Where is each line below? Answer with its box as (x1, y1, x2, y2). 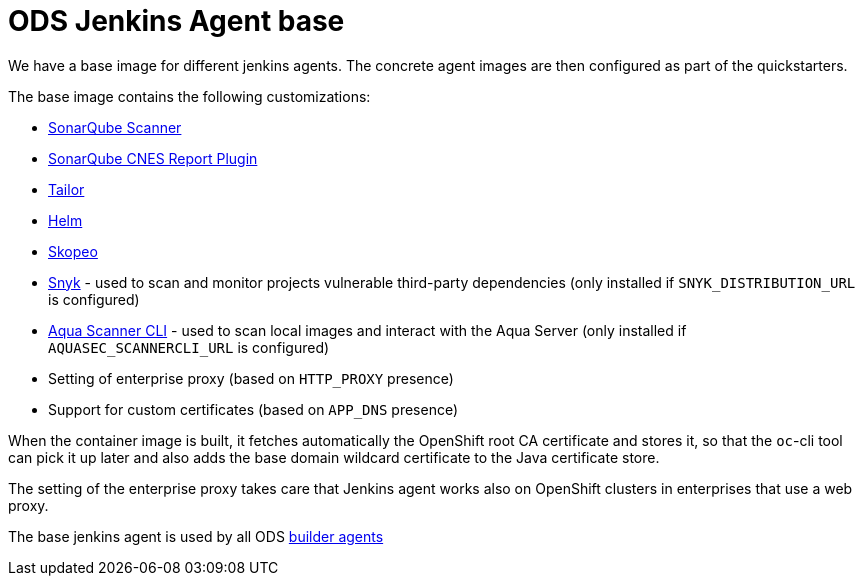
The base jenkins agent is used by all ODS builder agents (8, 527, 384, 545)
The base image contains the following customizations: (8, 87, 371, 105)
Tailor (48, 180, 85, 198)
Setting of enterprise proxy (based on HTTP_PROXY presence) (48, 369, 454, 387)
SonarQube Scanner (48, 118, 182, 136)
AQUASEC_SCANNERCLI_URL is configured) (48, 338, 330, 356)
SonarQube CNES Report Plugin (48, 149, 258, 167)
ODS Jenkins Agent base (8, 4, 345, 38)
